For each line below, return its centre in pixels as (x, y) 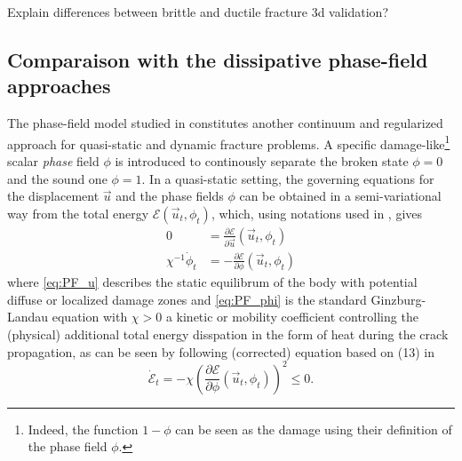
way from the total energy (78, 213)
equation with (90, 317)
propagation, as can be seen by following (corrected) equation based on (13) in (221, 351)
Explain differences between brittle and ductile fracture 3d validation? (198, 12)
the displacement (53, 196)
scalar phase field (53, 161)
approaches (59, 86)
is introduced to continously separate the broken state (262, 161)
